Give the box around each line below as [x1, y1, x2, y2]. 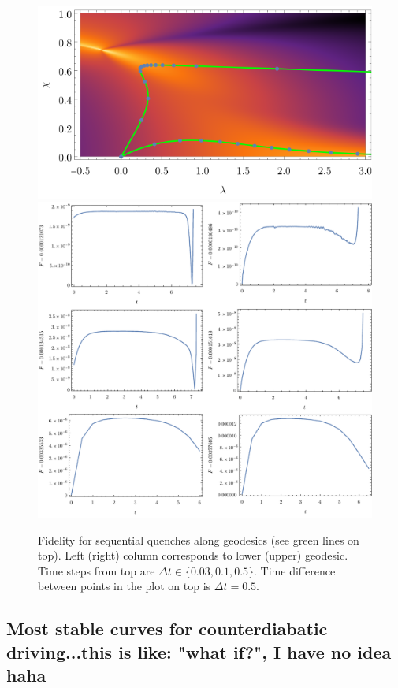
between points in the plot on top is [38, 578, 211, 594]
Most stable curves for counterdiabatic [6, 616, 328, 641]
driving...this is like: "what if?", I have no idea [6, 639, 392, 664]
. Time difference [254, 562, 336, 578]
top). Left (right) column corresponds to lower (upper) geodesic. [38, 547, 348, 563]
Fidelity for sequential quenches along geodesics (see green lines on [38, 531, 359, 548]
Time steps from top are [38, 562, 155, 578]
